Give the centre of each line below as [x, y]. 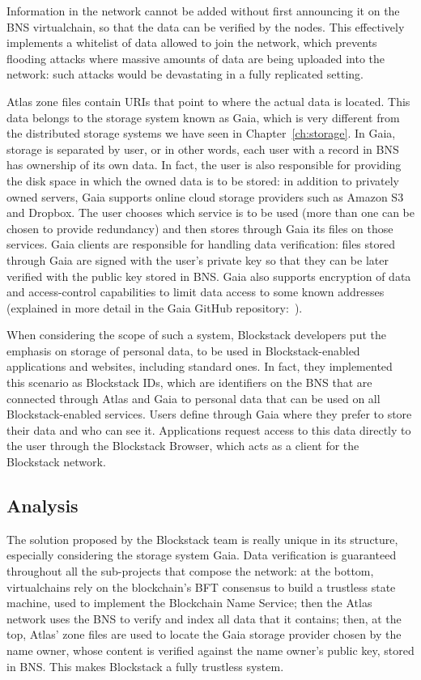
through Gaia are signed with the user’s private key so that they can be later [198, 259]
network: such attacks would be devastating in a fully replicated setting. [185, 74]
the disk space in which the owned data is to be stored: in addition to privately [203, 180]
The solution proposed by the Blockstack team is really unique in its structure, [202, 539]
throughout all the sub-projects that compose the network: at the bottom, [190, 571]
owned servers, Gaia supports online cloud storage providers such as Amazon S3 [205, 196]
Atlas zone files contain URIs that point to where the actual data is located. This [208, 101]
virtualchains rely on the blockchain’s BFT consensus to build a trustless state [201, 586]
